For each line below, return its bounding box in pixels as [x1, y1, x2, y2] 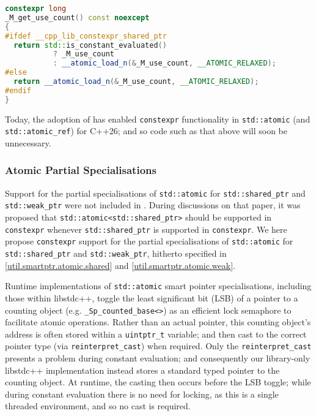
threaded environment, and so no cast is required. [5, 399, 191, 412]
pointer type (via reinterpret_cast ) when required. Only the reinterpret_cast [5, 339, 312, 352]
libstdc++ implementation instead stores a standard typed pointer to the [5, 363, 280, 376]
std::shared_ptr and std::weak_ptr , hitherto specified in [5, 247, 227, 260]
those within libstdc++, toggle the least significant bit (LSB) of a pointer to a [5, 291, 298, 304]
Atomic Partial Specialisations [5, 162, 156, 178]
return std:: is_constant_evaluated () [13, 40, 167, 50]
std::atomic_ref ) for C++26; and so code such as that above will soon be [5, 124, 287, 137]
